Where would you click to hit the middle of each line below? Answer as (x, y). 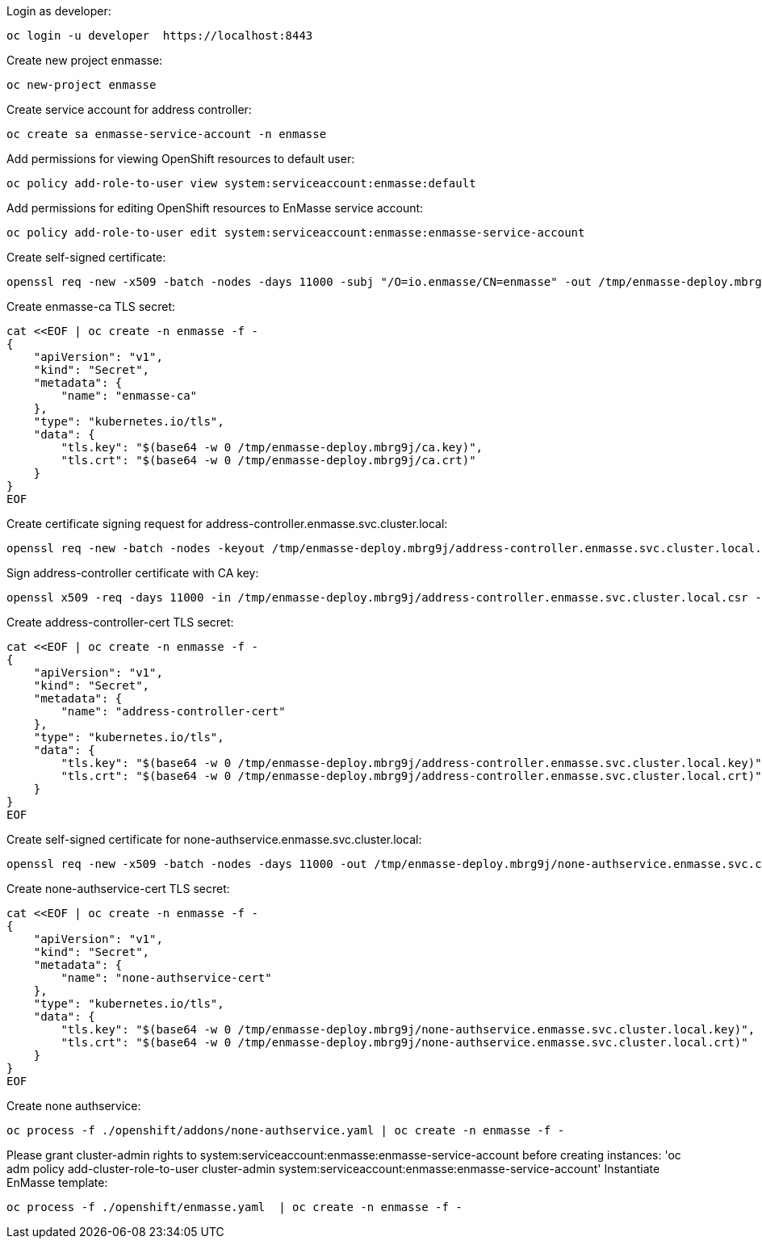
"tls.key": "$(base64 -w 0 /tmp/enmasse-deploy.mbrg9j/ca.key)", (272, 447)
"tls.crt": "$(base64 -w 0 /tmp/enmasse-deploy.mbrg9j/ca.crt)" (268, 460)
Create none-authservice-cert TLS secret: (118, 889)
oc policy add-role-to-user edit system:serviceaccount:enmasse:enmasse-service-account (296, 233)
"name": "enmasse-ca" (129, 396)
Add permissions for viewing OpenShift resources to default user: (181, 159)
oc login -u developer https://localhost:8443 (160, 36)
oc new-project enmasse (82, 85)
